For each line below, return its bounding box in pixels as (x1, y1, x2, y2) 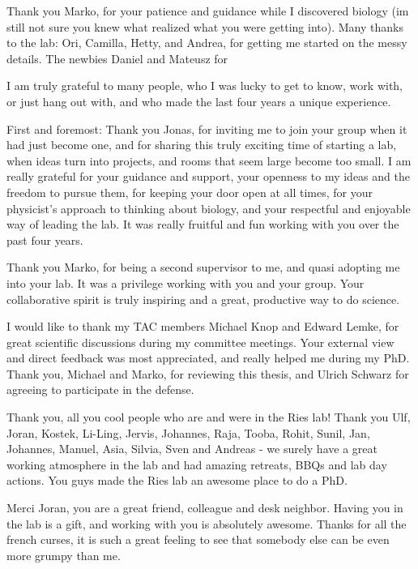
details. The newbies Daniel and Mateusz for (6, 49, 228, 66)
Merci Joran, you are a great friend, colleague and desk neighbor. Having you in (6, 499, 403, 516)
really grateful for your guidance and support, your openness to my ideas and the (6, 168, 410, 185)
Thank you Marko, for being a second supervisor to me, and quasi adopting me (6, 259, 400, 276)
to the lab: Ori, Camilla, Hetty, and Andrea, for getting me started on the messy (6, 34, 407, 51)
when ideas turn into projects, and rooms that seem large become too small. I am (6, 152, 412, 169)
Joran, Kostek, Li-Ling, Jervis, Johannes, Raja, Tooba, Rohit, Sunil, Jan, (6, 424, 370, 441)
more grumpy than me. (6, 546, 121, 563)
